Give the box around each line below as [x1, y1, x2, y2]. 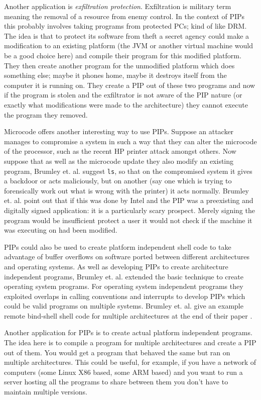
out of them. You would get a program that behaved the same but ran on [4, 347, 230, 357]
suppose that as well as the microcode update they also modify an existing [4, 155, 234, 166]
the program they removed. [4, 109, 88, 120]
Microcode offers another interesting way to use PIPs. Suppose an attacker [4, 126, 234, 137]
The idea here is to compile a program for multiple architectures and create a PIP [4, 337, 256, 348]
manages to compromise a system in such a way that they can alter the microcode [4, 136, 257, 146]
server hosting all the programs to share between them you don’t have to [4, 376, 228, 387]
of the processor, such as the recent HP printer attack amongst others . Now [4, 146, 236, 156]
